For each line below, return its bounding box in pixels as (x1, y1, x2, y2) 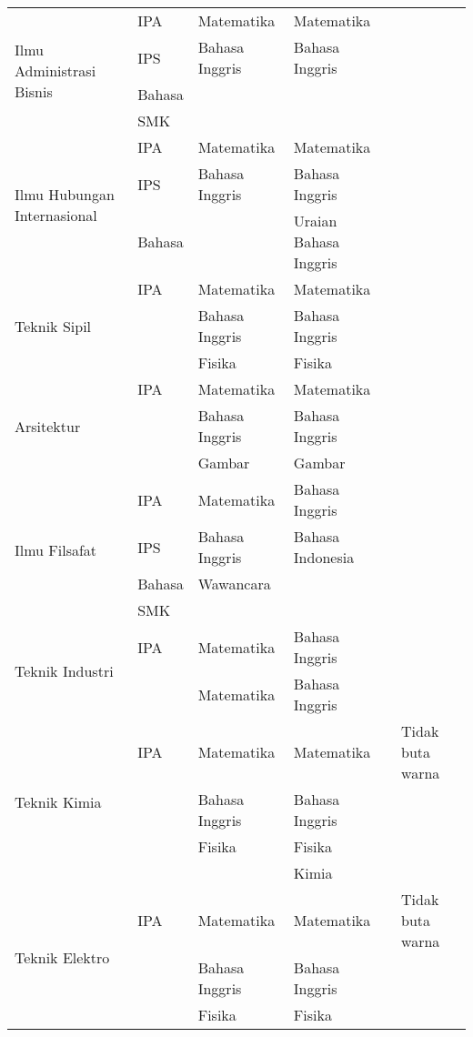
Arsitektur (15, 415, 81, 437)
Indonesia (293, 547, 355, 568)
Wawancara (197, 573, 271, 594)
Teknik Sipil (15, 315, 92, 337)
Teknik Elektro (15, 946, 110, 968)
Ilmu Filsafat (15, 539, 97, 560)
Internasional (15, 205, 97, 226)
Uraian (293, 210, 337, 231)
